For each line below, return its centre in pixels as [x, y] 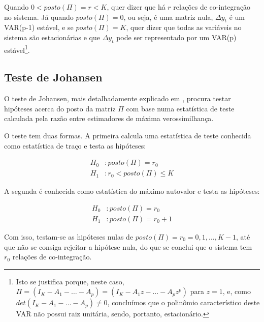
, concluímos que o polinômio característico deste [184, 302]
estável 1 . [17, 49]
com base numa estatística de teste [180, 108]
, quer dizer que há [136, 7]
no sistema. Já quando [39, 17]
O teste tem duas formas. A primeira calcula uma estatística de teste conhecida [128, 136]
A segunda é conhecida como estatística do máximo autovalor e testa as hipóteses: [132, 191]
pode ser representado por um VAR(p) [176, 37]
